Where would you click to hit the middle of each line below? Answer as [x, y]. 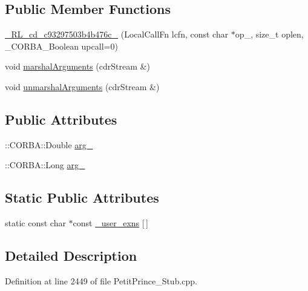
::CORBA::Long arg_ [45, 165]
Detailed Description [71, 256]
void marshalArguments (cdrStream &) [77, 66]
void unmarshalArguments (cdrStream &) [82, 86]
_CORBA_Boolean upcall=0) [61, 46]
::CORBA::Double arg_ [49, 144]
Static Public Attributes [82, 198]
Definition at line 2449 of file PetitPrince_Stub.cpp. [101, 280]
